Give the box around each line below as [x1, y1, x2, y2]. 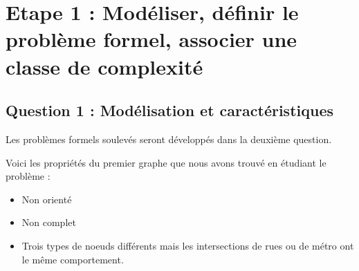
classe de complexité [6, 52, 203, 80]
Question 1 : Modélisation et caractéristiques [6, 100, 333, 121]
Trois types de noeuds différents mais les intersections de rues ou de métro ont [21, 238, 354, 252]
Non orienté [21, 191, 72, 206]
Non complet [21, 215, 76, 230]
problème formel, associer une [6, 25, 297, 53]
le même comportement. [21, 252, 124, 266]
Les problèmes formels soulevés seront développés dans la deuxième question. [6, 131, 332, 146]
